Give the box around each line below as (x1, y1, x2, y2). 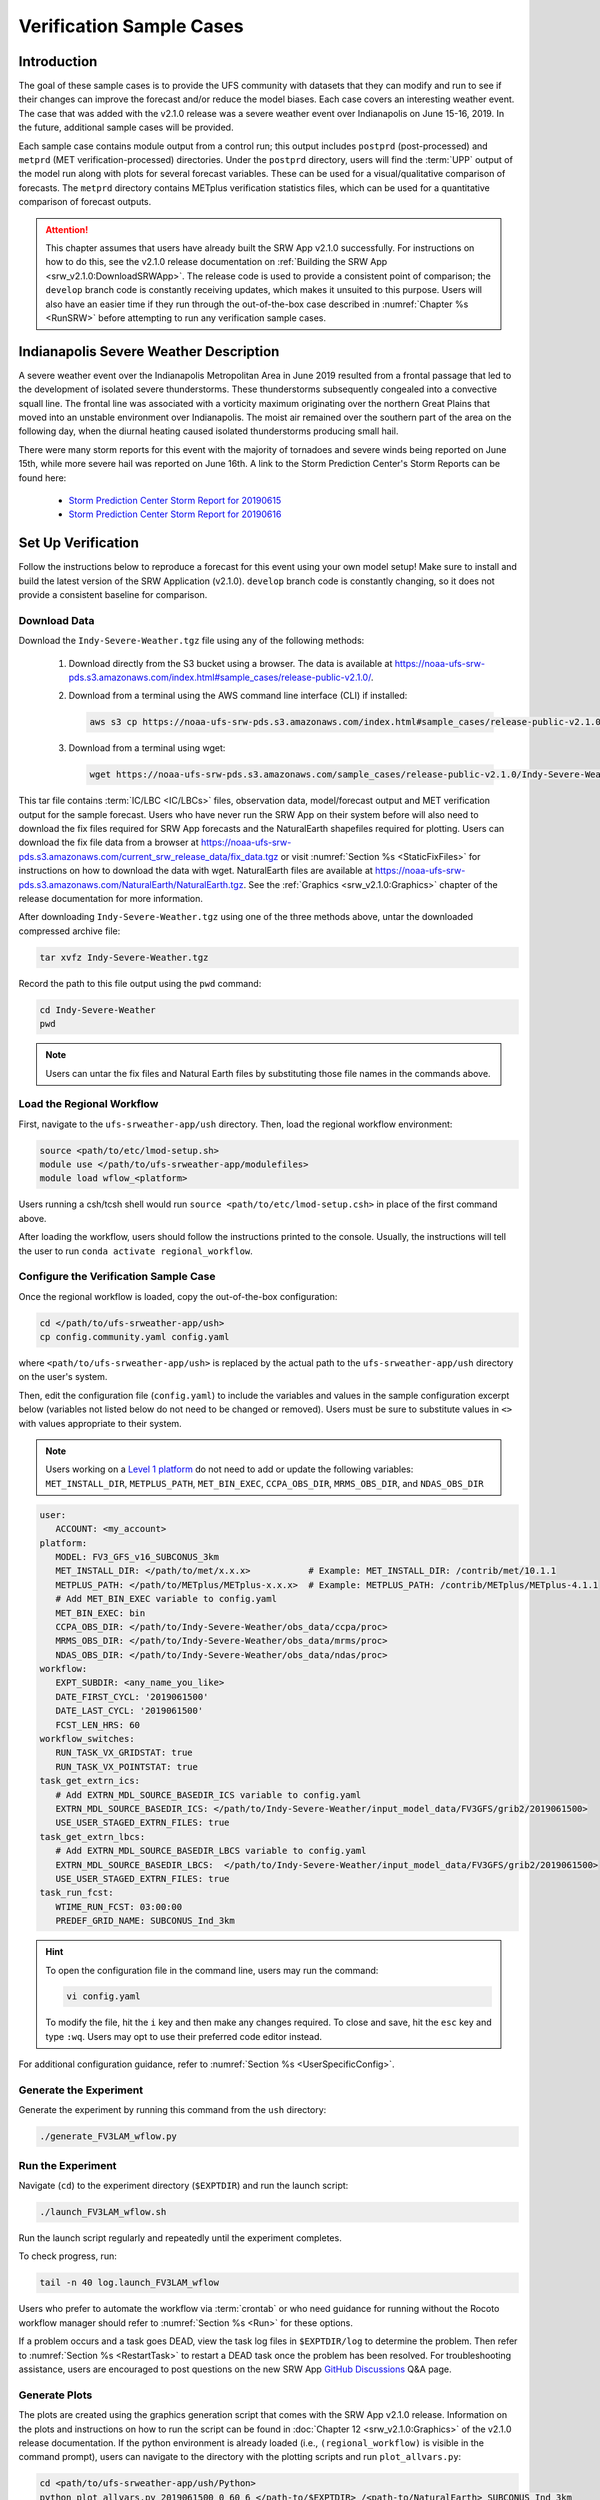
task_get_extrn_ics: (39, 1775, 140, 1787)
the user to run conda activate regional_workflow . (18, 1245, 254, 1257)
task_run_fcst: (39, 1887, 114, 1899)
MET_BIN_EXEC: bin (55, 1607, 146, 1619)
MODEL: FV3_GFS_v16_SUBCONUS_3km (55, 1551, 220, 1562)
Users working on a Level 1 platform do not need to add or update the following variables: (45, 1463, 414, 1475)
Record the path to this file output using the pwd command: (18, 977, 262, 989)
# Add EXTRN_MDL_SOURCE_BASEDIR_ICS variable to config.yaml (55, 1789, 362, 1800)
